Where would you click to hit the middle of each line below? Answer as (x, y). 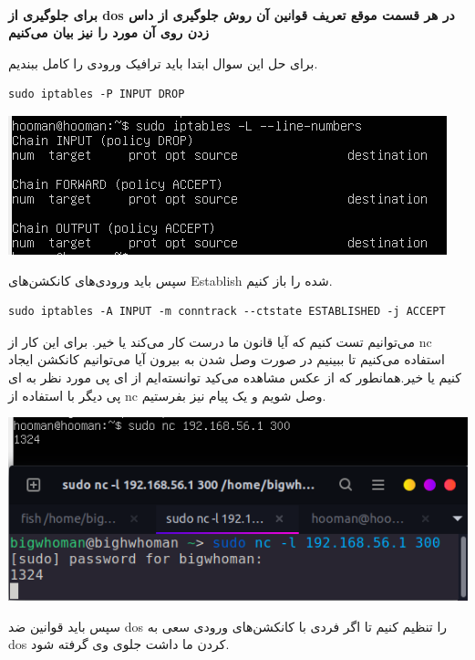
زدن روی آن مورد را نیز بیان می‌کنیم (108, 32)
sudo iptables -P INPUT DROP (97, 94)
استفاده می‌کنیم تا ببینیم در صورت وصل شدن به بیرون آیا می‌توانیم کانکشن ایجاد (227, 359)
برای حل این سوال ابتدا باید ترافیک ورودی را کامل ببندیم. (163, 63)
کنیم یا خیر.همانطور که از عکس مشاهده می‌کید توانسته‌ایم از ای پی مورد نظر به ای (235, 377)
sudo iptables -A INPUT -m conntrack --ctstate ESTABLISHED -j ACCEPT (227, 312)
